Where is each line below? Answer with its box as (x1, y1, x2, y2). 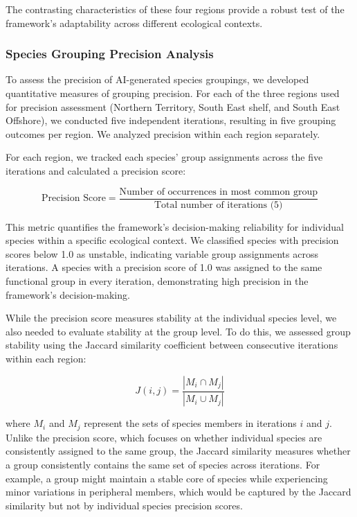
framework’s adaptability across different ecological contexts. (6, 15, 263, 30)
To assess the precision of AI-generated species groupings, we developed (6, 72, 309, 87)
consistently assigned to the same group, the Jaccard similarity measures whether (6, 444, 351, 458)
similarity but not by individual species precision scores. (6, 498, 243, 512)
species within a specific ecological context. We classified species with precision (6, 233, 339, 247)
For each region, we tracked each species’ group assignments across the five (6, 150, 323, 164)
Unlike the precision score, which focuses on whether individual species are (6, 430, 322, 444)
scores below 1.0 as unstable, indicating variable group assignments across (6, 246, 318, 261)
